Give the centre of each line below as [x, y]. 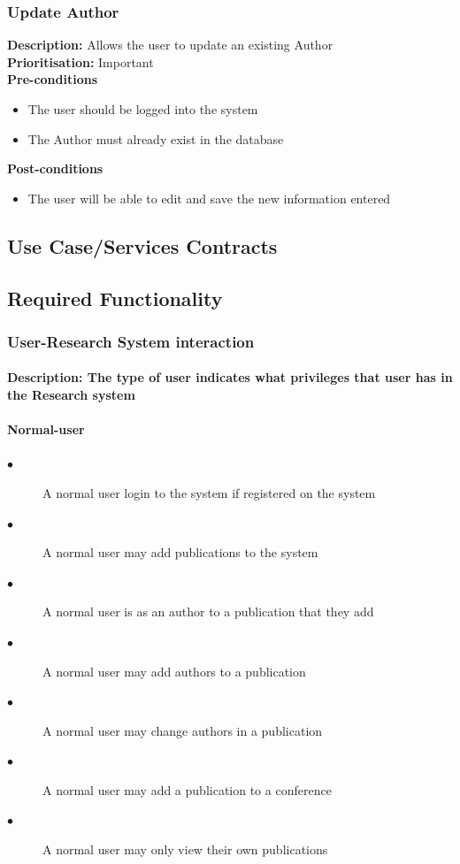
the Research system [71, 394]
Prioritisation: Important [80, 61]
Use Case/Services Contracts [142, 245]
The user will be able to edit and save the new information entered [209, 198]
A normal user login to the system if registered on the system [209, 492]
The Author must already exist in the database [156, 138]
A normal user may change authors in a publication [183, 730]
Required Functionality [115, 298]
